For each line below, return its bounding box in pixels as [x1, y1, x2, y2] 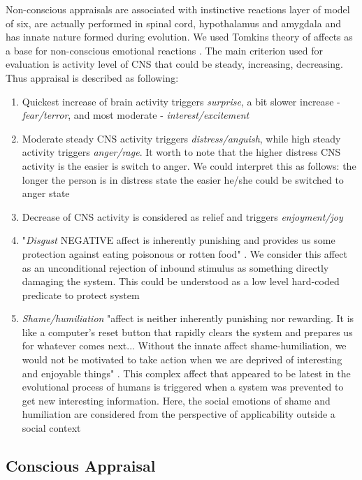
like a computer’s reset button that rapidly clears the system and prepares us [22, 324, 353, 339]
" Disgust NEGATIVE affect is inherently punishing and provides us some [22, 233, 335, 247]
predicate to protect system [22, 287, 140, 302]
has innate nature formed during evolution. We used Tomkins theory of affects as [6, 29, 353, 44]
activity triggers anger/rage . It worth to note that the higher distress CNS [22, 145, 341, 159]
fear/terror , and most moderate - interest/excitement [22, 108, 249, 122]
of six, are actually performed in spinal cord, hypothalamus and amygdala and [6, 15, 341, 30]
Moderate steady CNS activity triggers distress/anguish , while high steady [22, 131, 341, 145]
